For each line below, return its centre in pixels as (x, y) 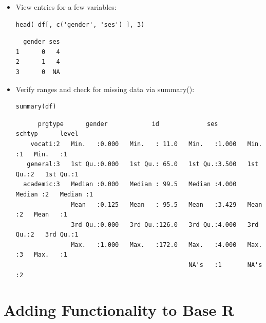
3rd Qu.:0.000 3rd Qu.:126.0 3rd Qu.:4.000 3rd (165, 225)
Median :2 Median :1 (54, 194)
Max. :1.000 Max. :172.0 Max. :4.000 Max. (167, 245)
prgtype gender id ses (128, 124)
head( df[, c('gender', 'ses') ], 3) (80, 24)
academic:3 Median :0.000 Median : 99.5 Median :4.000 (130, 184)
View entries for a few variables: (66, 7)
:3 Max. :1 (42, 255)
